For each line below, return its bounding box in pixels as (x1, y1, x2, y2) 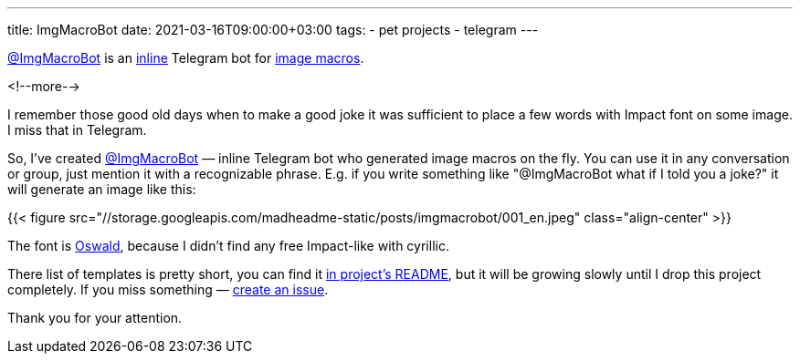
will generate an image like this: (7, 181, 196, 197)
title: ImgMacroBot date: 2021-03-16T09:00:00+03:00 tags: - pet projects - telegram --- (7, 22, 539, 37)
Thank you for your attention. (7, 310, 183, 325)
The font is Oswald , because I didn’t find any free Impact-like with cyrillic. (7, 238, 449, 253)
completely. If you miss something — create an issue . (7, 282, 329, 297)
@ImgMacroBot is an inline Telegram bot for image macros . (7, 50, 364, 66)
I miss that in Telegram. (7, 122, 147, 138)
